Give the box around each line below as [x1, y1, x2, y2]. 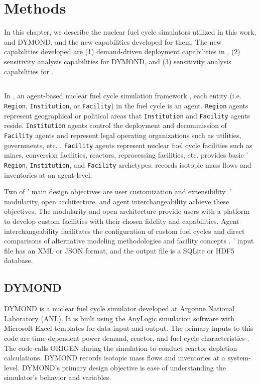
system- [227, 352, 251, 363]
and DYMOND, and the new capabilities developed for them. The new [4, 36, 222, 47]
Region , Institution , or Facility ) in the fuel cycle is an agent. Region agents [4, 100, 248, 111]
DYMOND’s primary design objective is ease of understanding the [22, 362, 226, 372]
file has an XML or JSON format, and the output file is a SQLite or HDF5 [4, 245, 234, 255]
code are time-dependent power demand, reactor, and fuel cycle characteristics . [4, 332, 249, 343]
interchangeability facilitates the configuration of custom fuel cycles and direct [4, 225, 245, 236]
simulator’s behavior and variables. [4, 372, 111, 382]
